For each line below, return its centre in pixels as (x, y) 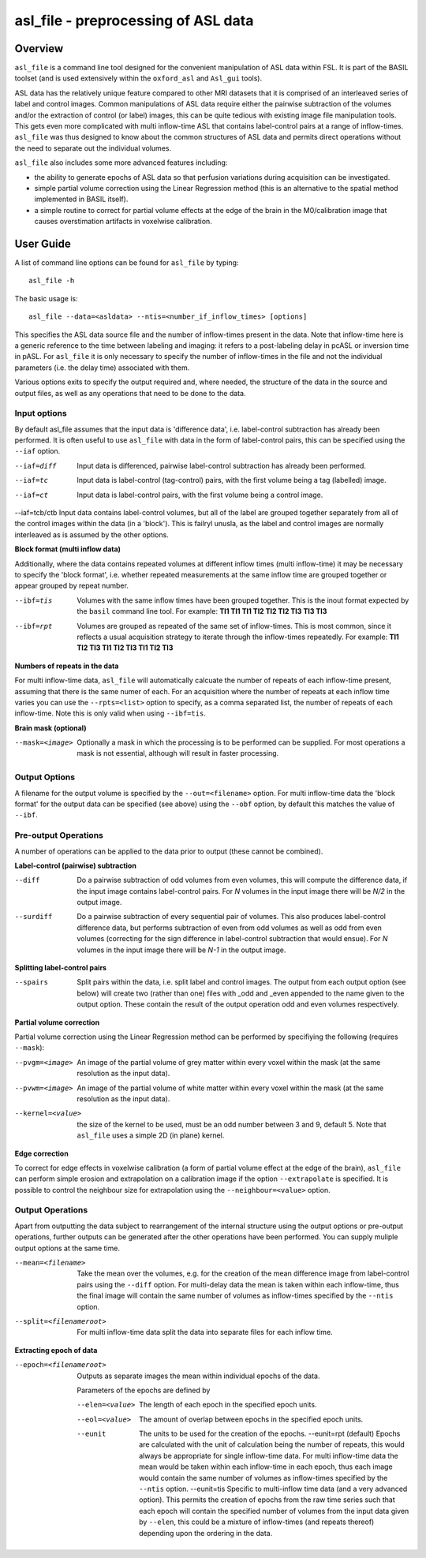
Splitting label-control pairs (60, 968)
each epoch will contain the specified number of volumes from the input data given (274, 1511)
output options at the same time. (67, 1248)
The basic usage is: (46, 298)
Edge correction (41, 1153)
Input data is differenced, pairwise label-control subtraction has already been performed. (222, 465)
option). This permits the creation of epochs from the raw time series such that (267, 1500)
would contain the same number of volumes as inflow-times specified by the (263, 1478)
